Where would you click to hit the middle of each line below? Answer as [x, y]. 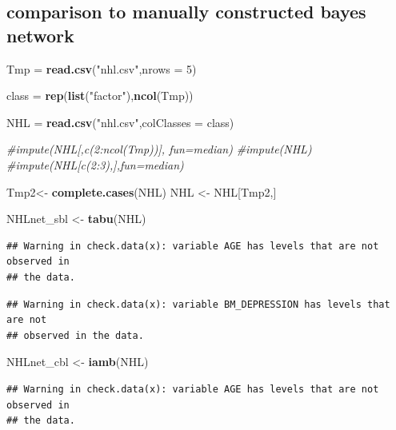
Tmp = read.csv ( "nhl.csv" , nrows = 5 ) [102, 68]
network [40, 35]
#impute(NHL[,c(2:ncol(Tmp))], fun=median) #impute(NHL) [159, 149]
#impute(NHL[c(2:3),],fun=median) [95, 164]
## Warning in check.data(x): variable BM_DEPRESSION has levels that [198, 304]
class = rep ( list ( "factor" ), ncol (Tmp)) [100, 96]
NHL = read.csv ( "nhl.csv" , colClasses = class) [120, 122]
